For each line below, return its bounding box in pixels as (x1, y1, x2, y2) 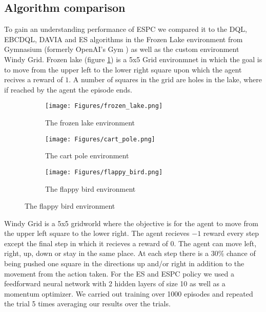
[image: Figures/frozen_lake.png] (45, 102, 163, 110)
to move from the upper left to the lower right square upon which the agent (4, 64, 242, 75)
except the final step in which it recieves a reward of (4, 237, 168, 248)
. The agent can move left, (174, 237, 257, 248)
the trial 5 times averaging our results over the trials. (4, 298, 171, 309)
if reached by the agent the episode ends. (4, 84, 132, 95)
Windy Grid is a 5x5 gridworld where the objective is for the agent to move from (4, 217, 258, 228)
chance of (226, 248, 256, 259)
